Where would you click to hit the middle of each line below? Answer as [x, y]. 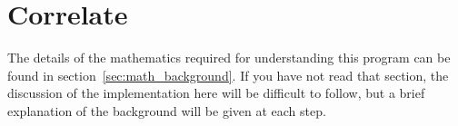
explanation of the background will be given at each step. [167, 110]
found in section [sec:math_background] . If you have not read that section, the [228, 75]
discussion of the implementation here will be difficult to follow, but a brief [216, 93]
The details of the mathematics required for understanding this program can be [229, 58]
